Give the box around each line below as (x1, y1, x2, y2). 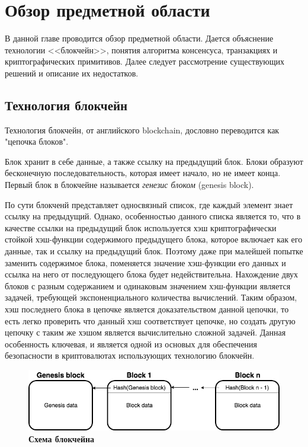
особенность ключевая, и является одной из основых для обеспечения (5, 337, 258, 350)
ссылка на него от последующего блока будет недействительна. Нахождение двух (5, 268, 299, 280)
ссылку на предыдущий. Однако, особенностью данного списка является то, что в (5, 210, 301, 222)
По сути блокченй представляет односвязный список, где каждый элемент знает (5, 198, 293, 210)
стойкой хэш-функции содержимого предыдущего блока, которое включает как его (5, 233, 303, 245)
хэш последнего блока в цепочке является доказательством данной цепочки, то (5, 303, 289, 315)
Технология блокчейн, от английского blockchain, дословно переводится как (5, 123, 280, 136)
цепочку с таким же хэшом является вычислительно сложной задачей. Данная (5, 326, 286, 339)
